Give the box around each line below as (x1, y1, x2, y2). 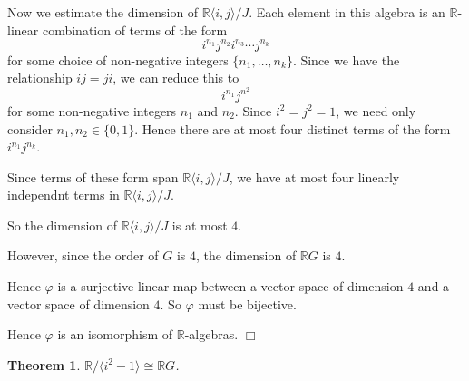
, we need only (336, 101, 416, 120)
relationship (7, 68, 73, 87)
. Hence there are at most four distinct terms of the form (134, 119, 451, 138)
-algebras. (184, 325, 239, 344)
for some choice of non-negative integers (7, 50, 229, 69)
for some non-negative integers (7, 101, 177, 120)
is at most (171, 215, 228, 234)
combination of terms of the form (42, 20, 228, 39)
